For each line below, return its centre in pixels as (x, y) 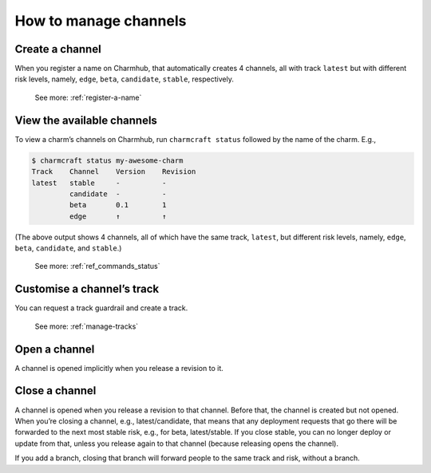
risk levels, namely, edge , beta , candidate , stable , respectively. (125, 79)
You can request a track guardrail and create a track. (101, 308)
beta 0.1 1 (118, 205)
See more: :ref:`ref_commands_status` (97, 266)
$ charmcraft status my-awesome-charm (107, 160)
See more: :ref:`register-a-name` (88, 97)
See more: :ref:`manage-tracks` (87, 326)
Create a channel (58, 49)
